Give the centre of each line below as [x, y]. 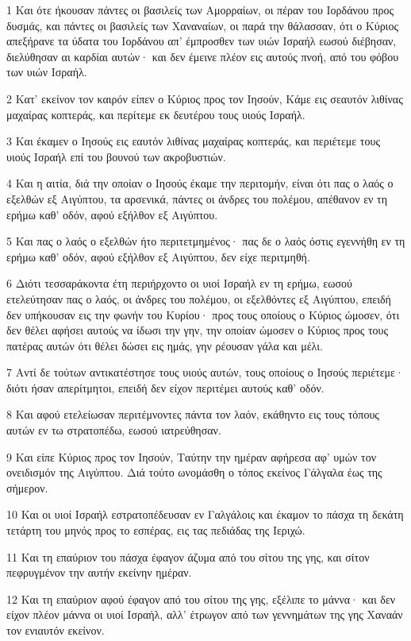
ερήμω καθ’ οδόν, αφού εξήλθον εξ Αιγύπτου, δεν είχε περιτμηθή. [158, 256]
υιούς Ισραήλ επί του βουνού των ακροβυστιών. [116, 156]
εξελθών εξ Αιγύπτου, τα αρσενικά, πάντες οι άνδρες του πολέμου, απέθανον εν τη [197, 198]
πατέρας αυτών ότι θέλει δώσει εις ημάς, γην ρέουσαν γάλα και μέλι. [165, 345]
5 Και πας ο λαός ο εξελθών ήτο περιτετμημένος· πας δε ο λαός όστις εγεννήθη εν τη [206, 241]
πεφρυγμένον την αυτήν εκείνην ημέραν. [99, 572]
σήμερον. [27, 487]
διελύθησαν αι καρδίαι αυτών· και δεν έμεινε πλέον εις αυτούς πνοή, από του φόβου [203, 56]
